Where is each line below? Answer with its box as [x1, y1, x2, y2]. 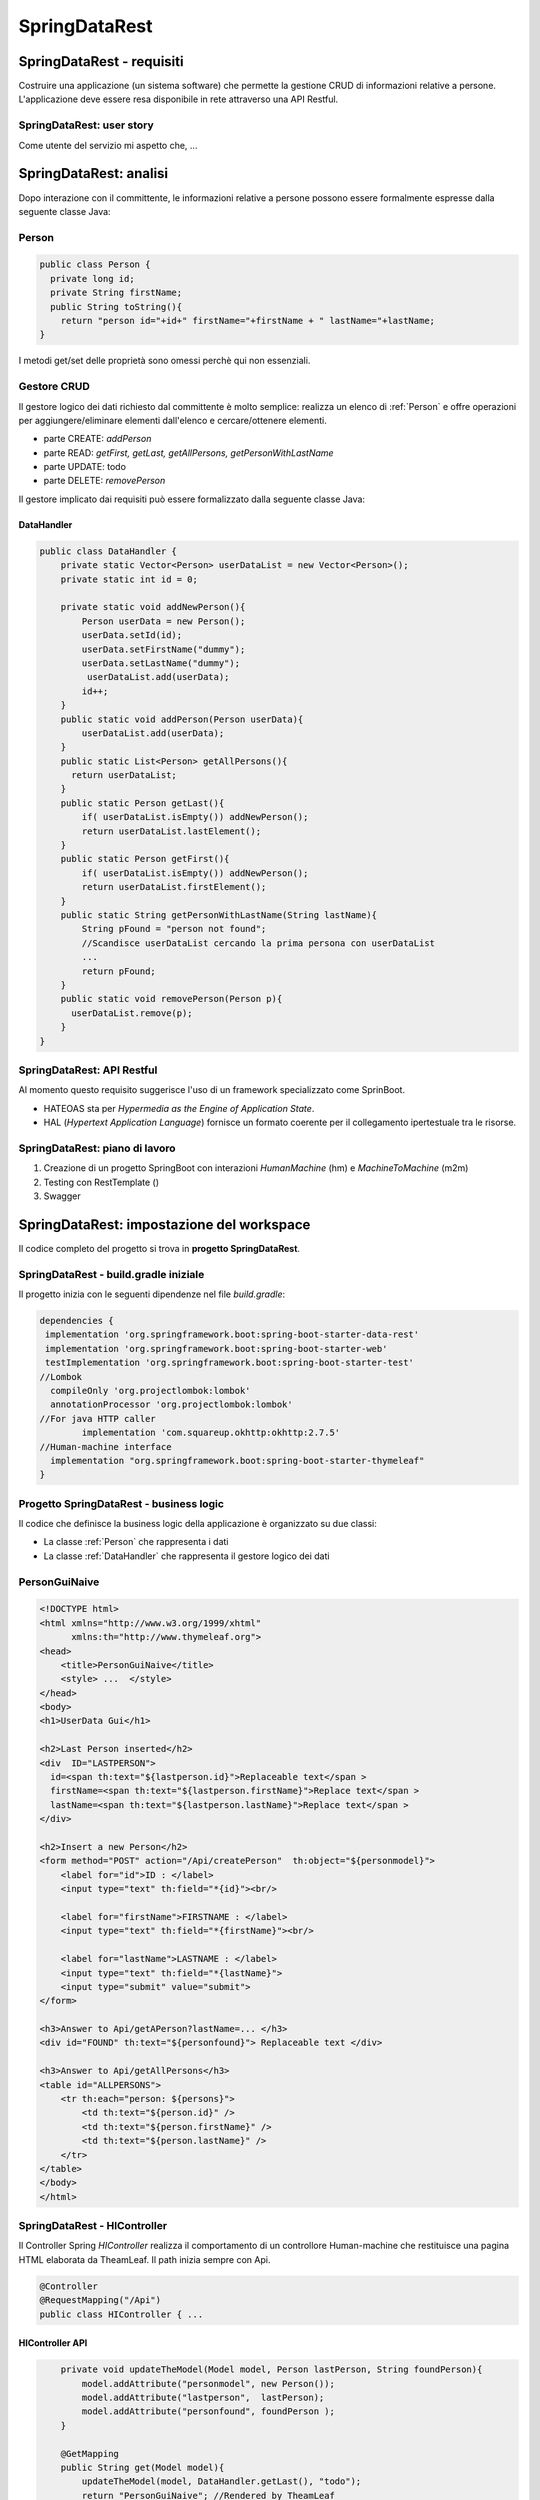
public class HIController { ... [39, 2308, 204, 2320]
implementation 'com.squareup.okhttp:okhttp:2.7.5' [81, 1427, 341, 1439]
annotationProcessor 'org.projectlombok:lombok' [50, 1399, 294, 1410]
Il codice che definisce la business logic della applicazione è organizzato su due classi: [18, 1518, 377, 1530]
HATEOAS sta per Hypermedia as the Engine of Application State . [43, 1102, 315, 1114]
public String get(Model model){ [60, 2461, 225, 2473]
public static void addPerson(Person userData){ [60, 713, 304, 725]
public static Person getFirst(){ [60, 853, 230, 865]
